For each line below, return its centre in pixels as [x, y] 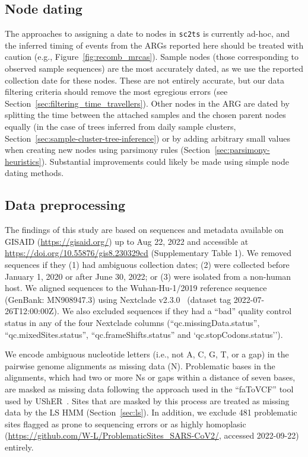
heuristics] [23, 161]
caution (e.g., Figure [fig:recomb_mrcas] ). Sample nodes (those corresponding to [152, 57]
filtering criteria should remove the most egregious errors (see [116, 92]
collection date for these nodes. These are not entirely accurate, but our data [145, 80]
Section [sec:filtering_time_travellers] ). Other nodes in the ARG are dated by [147, 103]
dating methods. [34, 173]
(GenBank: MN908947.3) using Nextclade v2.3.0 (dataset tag [118, 299]
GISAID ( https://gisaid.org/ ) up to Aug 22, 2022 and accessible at [127, 241]
